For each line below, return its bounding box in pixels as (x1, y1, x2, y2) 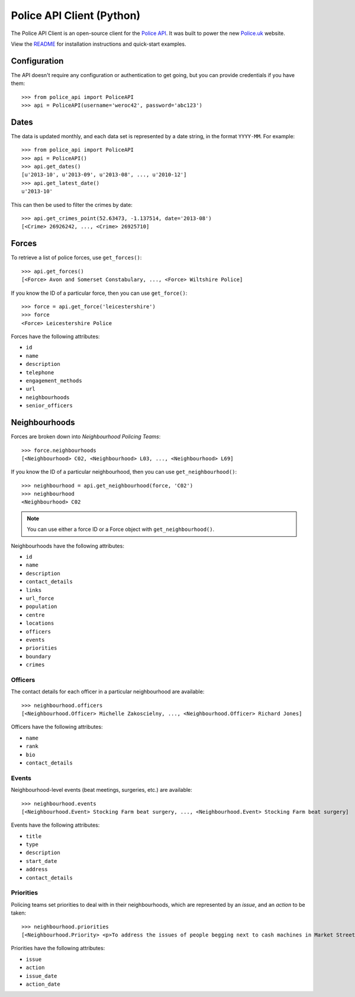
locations (25, 620, 54, 627)
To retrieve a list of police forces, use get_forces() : (11, 254, 142, 261)
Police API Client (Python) (11, 9, 141, 22)
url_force (25, 595, 54, 601)
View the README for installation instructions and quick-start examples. (11, 40, 186, 47)
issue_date (25, 973, 57, 979)
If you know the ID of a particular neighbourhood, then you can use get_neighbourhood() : (11, 469, 237, 476)
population (25, 603, 57, 610)
